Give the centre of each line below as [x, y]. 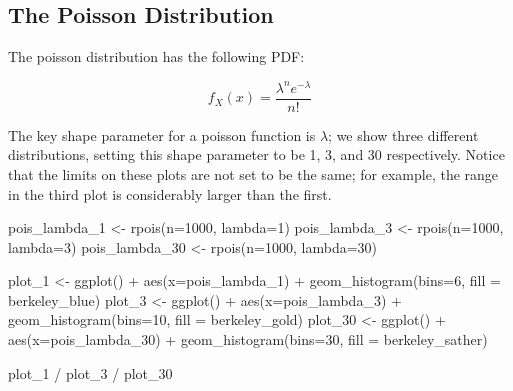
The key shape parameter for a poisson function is [162, 134]
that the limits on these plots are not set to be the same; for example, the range [253, 173]
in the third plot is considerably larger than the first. [170, 193]
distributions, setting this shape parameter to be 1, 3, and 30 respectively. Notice [256, 154]
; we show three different [403, 134]
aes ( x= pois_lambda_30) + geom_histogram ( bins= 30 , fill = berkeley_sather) [248, 339]
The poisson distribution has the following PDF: [156, 56]
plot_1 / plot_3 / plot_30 [90, 372]
